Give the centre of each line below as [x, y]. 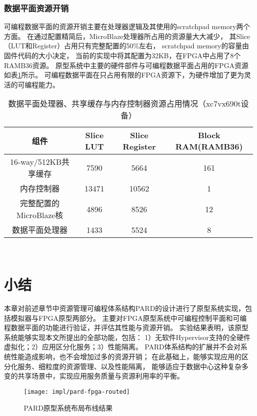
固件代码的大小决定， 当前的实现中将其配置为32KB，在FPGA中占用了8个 [122, 55]
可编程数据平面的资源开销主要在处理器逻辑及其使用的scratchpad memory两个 [127, 26]
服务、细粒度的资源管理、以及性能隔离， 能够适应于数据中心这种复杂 [129, 366]
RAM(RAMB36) [209, 147]
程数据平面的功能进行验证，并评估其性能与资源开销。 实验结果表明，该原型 [126, 327]
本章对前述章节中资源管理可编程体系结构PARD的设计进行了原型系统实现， [125, 308]
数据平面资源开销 [36, 8]
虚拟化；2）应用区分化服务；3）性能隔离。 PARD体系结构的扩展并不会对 [122, 347]
